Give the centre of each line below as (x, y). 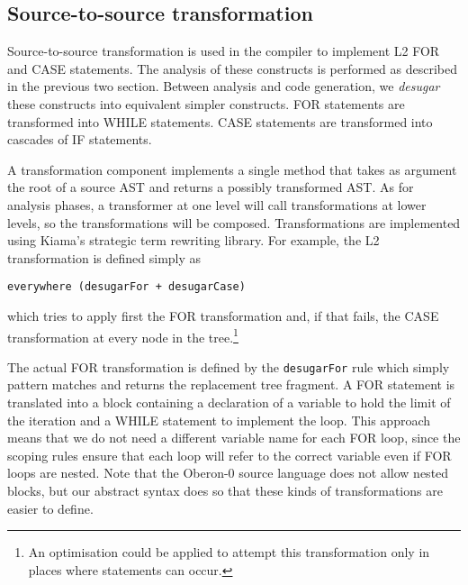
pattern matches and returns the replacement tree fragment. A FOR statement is (231, 384)
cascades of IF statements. (80, 139)
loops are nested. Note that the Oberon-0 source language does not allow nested (228, 473)
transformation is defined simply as (104, 257)
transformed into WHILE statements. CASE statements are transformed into (220, 121)
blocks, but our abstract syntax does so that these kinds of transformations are (225, 491)
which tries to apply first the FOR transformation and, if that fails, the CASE (223, 315)
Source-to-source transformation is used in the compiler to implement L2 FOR (224, 51)
